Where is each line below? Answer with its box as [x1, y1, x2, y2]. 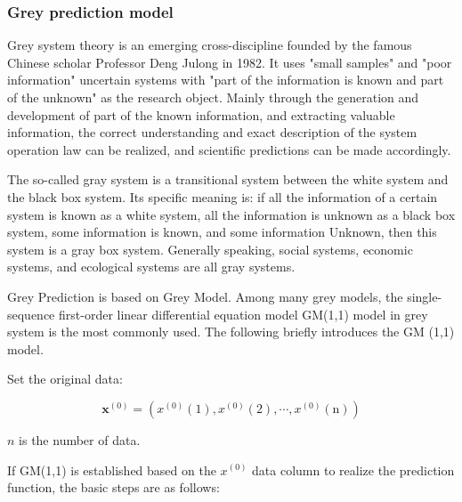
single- [407, 287, 442, 305]
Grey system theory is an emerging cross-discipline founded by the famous [7, 36, 412, 54]
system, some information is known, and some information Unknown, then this [7, 223, 437, 241]
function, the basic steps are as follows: [7, 478, 220, 497]
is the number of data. [19, 430, 141, 449]
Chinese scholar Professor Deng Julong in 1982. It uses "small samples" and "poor [7, 53, 452, 71]
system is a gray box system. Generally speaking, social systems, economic [7, 239, 413, 258]
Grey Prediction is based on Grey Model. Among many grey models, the [7, 287, 403, 305]
